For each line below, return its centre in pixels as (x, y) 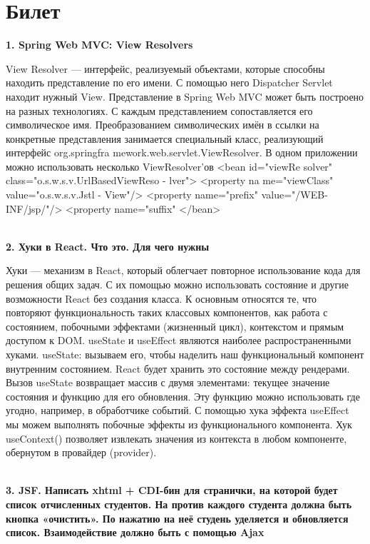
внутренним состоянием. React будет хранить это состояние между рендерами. (178, 368)
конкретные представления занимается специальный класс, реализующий (165, 138)
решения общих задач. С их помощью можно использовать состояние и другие (177, 284)
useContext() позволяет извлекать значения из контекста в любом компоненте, (176, 438)
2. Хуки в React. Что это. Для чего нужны (108, 246)
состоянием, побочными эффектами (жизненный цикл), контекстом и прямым (175, 326)
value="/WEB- (294, 195)
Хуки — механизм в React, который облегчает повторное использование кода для (183, 270)
